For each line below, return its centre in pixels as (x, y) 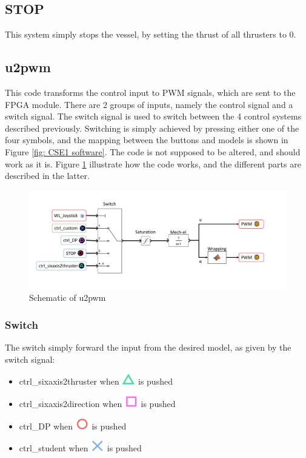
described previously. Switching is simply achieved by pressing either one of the (152, 128)
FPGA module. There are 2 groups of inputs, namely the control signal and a (149, 104)
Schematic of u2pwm (68, 298)
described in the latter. (47, 176)
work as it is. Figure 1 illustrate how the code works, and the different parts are (153, 163)
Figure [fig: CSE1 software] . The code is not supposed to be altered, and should (153, 151)
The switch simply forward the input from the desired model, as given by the (148, 347)
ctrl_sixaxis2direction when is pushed (97, 404)
